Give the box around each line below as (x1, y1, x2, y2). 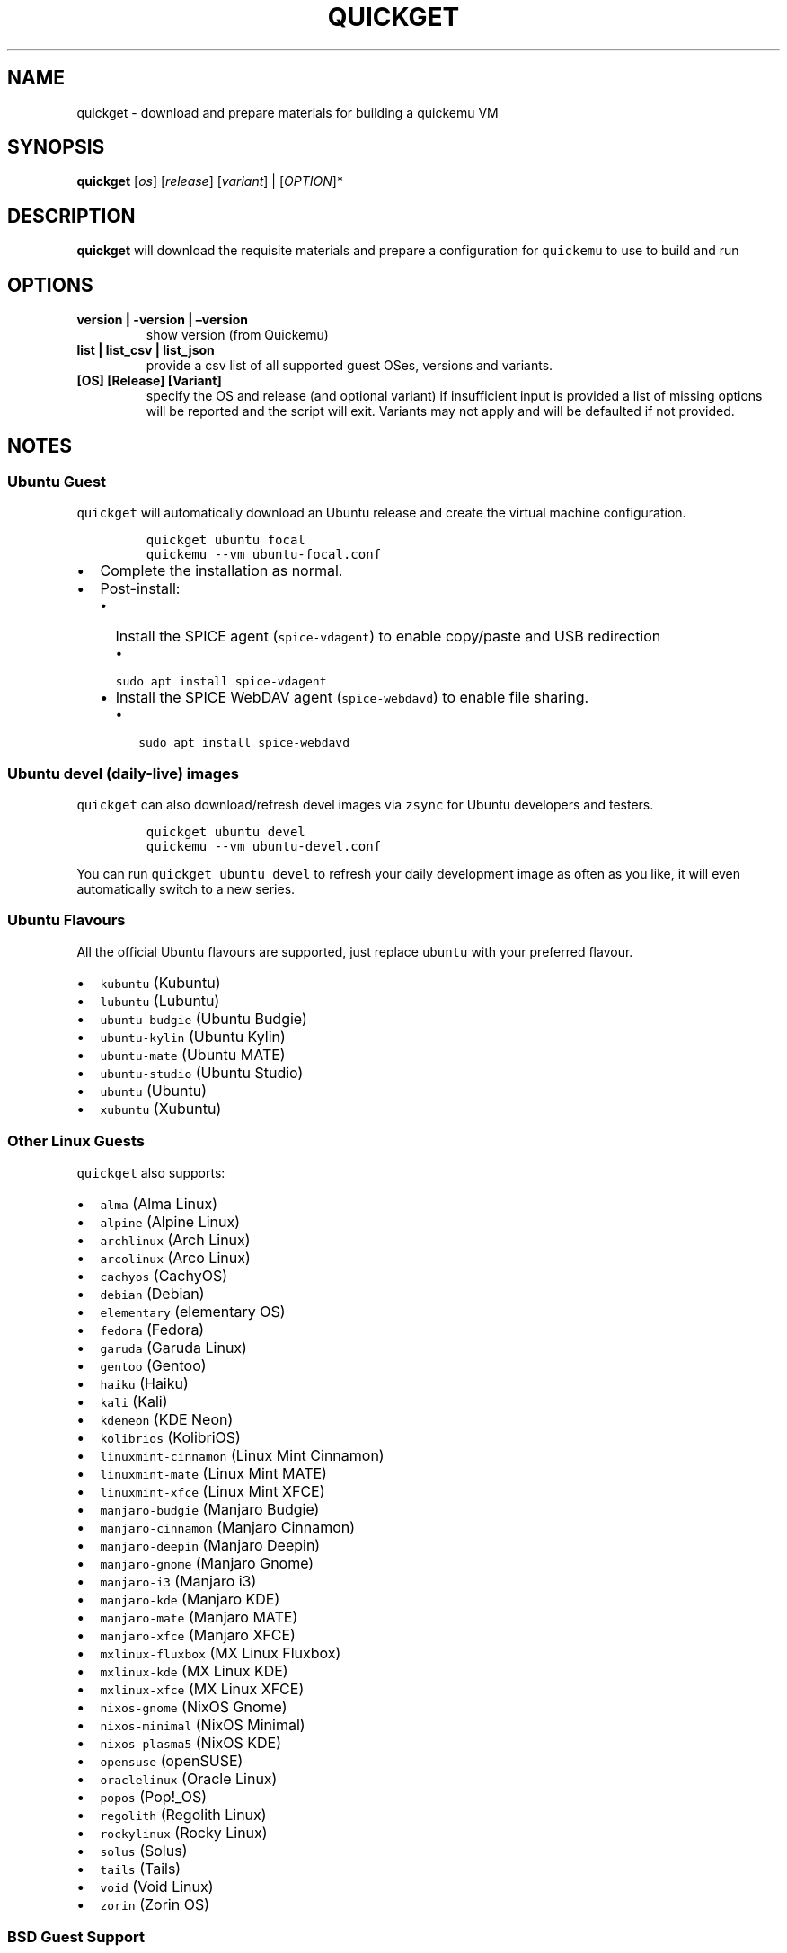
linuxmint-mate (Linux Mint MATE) (100, 1463, 327, 1482)
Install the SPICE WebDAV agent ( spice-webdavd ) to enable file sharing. (115, 688, 589, 707)
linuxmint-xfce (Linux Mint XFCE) (100, 1481, 325, 1500)
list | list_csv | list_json (76, 342, 215, 358)
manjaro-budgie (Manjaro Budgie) (100, 1499, 320, 1518)
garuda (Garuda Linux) (100, 1338, 247, 1356)
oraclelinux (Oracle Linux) (100, 1769, 278, 1788)
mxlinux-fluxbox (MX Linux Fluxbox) (100, 1643, 341, 1662)
